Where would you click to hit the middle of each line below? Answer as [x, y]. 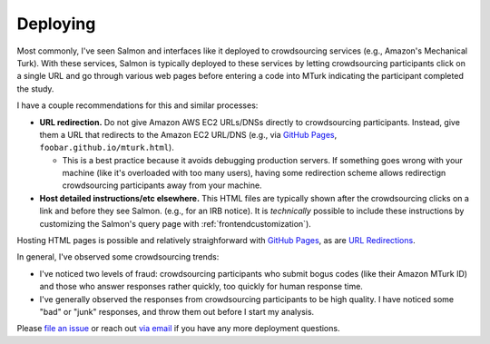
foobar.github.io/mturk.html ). [107, 147]
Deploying [56, 24]
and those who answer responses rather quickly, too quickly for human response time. [201, 287]
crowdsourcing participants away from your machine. [162, 185]
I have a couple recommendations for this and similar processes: [137, 105]
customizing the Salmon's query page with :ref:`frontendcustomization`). [176, 223]
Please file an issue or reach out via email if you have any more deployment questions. [178, 329]
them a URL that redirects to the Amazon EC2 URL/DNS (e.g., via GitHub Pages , [188, 134]
